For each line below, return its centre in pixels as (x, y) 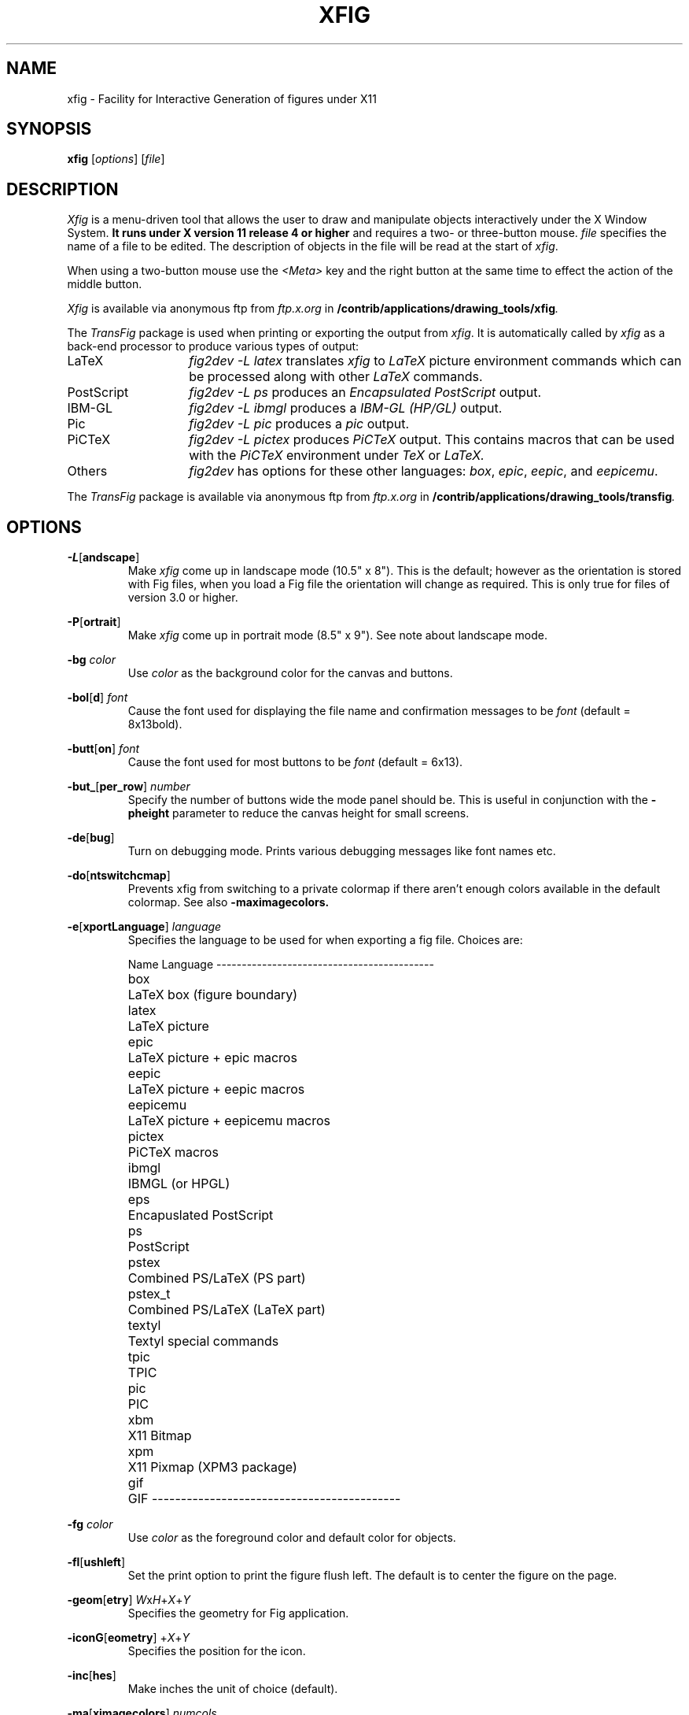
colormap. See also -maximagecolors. (228, 902)
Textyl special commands (203, 1341)
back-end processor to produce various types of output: (213, 346)
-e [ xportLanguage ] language (144, 927)
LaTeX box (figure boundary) (213, 995)
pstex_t (149, 1294)
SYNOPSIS (49, 129)
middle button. (105, 284)
